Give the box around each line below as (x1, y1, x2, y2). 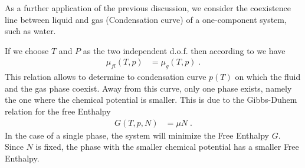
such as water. (5, 25, 56, 37)
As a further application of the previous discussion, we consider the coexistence (5, 2, 291, 14)
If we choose (5, 44, 49, 56)
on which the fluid (235, 70, 301, 83)
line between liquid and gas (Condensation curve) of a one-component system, (5, 13, 287, 25)
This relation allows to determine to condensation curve (5, 70, 206, 83)
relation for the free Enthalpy (5, 105, 111, 117)
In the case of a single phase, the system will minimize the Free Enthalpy (5, 129, 269, 141)
